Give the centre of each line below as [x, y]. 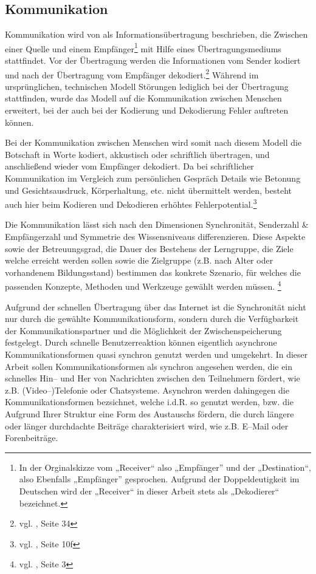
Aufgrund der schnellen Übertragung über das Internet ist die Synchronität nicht [156, 306]
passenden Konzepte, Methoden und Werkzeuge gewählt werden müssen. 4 [143, 285]
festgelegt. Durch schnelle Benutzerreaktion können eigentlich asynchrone [141, 342]
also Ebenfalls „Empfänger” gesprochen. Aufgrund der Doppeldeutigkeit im [159, 479]
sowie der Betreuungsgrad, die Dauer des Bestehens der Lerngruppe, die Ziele [149, 248]
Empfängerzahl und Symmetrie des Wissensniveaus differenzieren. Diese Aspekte [155, 237]
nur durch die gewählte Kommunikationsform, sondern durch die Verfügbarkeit [152, 319]
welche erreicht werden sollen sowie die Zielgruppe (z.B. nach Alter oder [139, 260]
